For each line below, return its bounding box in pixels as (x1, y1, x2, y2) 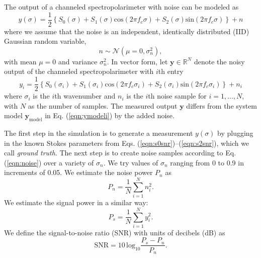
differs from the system (186, 100, 257, 111)
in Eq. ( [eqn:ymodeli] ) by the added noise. (45, 110, 175, 121)
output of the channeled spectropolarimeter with (4, 66, 154, 76)
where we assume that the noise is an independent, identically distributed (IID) (4, 26, 249, 36)
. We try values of (103, 157, 158, 167)
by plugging (217, 128, 253, 138)
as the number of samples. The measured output (28, 100, 178, 111)
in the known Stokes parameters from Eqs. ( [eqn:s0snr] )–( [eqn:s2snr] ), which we (4, 137, 249, 148)
